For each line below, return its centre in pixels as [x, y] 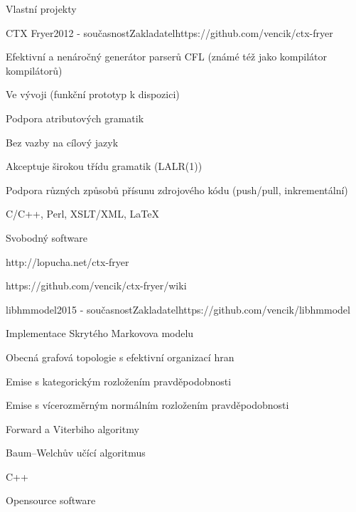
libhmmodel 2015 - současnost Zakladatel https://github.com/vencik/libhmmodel [178, 309]
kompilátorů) [34, 70]
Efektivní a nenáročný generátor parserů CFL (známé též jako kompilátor [167, 57]
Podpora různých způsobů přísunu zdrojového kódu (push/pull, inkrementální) [177, 190]
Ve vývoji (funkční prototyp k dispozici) [93, 94]
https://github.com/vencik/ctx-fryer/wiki [96, 286]
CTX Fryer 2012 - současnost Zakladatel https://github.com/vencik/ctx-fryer [169, 32]
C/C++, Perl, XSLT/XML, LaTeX [82, 214]
